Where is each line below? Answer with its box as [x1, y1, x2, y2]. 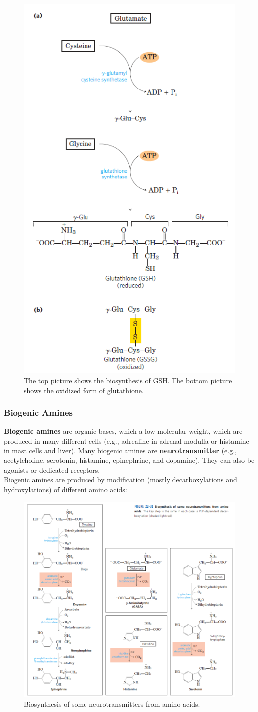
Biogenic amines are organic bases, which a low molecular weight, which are [4, 426, 243, 436]
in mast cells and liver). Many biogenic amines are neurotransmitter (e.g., [4, 445, 237, 455]
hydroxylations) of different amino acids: [4, 484, 127, 494]
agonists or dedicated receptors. [4, 464, 100, 475]
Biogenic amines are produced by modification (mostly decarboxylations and [4, 474, 237, 485]
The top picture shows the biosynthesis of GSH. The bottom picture [24, 375, 232, 385]
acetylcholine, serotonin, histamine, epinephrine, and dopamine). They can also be [4, 455, 255, 465]
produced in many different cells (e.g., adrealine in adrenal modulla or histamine [4, 436, 249, 445]
